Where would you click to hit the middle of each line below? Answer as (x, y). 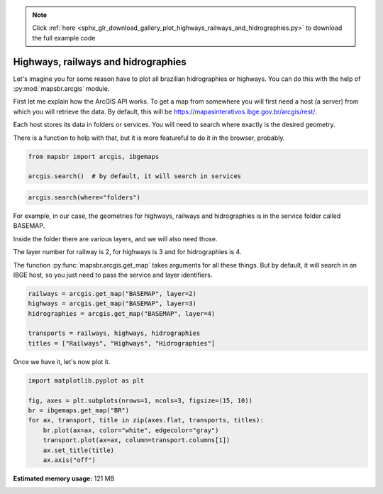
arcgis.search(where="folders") (84, 197)
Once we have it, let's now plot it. (62, 361)
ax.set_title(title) (79, 450)
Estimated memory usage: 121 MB (64, 478)
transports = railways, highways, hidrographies (114, 333)
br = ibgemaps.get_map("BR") (79, 411)
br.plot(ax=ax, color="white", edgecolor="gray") (131, 430)
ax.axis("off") (69, 460)
